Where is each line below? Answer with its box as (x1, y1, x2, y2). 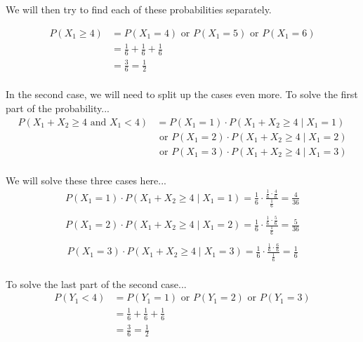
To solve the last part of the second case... (6, 276, 187, 291)
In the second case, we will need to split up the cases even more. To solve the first (6, 87, 358, 102)
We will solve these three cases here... (6, 172, 166, 187)
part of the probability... (6, 101, 110, 115)
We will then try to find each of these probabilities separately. (6, 2, 272, 16)
